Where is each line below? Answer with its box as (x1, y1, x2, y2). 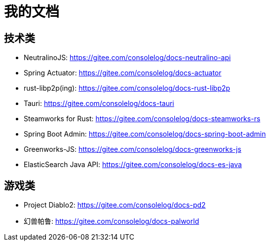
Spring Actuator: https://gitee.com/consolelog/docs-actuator (24, 69, 222, 77)
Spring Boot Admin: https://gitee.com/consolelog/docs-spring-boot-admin (24, 130, 266, 139)
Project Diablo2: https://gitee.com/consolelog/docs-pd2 (24, 201, 206, 210)
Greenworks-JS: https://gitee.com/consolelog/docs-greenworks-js (24, 145, 241, 154)
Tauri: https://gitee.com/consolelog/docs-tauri (24, 99, 174, 108)
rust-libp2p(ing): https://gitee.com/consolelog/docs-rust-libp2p (24, 84, 231, 93)
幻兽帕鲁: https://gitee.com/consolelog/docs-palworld (24, 217, 199, 226)
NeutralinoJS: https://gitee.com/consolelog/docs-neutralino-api (24, 53, 231, 62)
